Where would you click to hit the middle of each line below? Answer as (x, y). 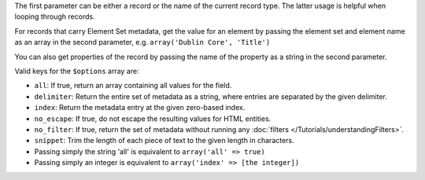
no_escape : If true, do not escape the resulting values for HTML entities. (153, 119)
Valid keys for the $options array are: (77, 71)
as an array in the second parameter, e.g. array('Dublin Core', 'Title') (142, 42)
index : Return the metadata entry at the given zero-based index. (140, 108)
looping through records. (55, 17)
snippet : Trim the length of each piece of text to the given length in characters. (164, 141)
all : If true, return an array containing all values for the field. (133, 86)
